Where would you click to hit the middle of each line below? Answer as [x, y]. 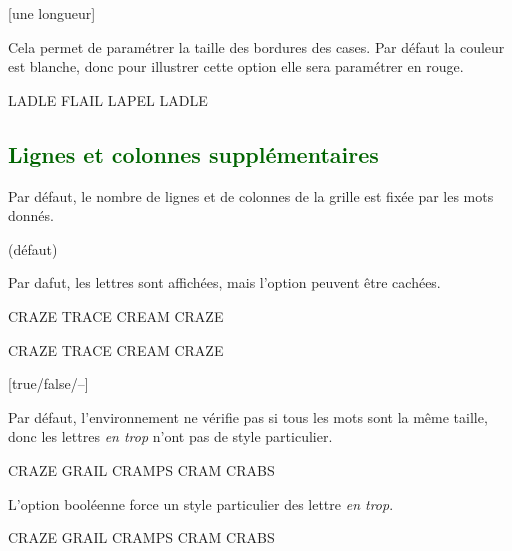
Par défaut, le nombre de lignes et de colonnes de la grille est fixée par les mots [251, 195]
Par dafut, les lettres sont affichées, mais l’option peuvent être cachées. [224, 282]
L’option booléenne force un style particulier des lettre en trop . [201, 503]
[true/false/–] [48, 383]
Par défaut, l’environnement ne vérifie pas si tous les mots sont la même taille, [248, 416]
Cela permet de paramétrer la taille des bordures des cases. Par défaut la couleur [256, 46]
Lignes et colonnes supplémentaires [193, 153]
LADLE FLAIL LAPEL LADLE [108, 99]
